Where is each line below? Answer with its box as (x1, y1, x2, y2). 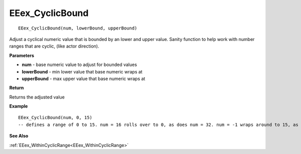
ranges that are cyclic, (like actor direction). (9, 43, 99, 49)
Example (9, 103, 28, 109)
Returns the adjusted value (9, 94, 65, 100)
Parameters (9, 52, 35, 58)
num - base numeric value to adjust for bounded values (22, 61, 137, 67)
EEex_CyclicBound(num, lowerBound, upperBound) (18, 25, 137, 31)
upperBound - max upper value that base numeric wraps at (22, 75, 145, 81)
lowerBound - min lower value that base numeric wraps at (22, 68, 142, 74)
